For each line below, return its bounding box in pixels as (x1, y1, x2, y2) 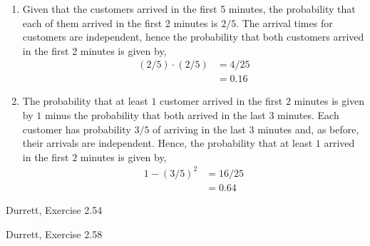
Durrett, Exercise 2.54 (6, 202, 103, 217)
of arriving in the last (153, 121, 246, 136)
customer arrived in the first (160, 93, 283, 108)
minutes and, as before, (257, 121, 359, 136)
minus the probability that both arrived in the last (44, 108, 266, 123)
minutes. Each (277, 108, 339, 123)
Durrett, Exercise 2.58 (6, 226, 103, 241)
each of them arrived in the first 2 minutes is (22, 15, 218, 30)
